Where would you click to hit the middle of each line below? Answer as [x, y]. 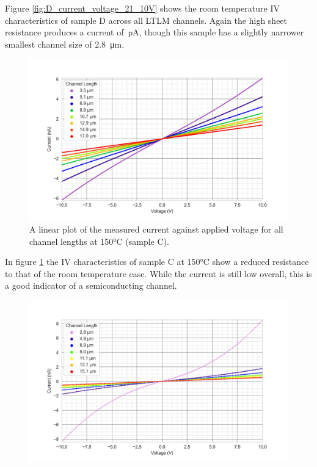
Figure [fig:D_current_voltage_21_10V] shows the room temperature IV [142, 8]
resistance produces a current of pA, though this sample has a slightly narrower [155, 32]
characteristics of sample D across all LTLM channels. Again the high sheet [146, 20]
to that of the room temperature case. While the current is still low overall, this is [158, 273]
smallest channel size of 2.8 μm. [65, 44]
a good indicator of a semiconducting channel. [91, 285]
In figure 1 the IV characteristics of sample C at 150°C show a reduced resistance [157, 262]
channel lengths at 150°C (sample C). [99, 241]
